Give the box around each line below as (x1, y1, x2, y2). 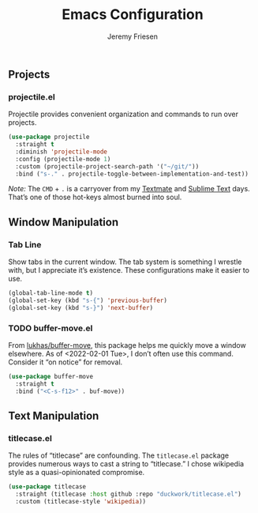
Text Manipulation (8, 409, 99, 423)
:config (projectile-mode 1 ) (15, 155, 111, 163)
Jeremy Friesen (107, 32, 158, 41)
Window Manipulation (8, 215, 119, 228)
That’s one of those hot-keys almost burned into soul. (8, 192, 182, 202)
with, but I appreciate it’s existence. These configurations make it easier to (8, 266, 250, 275)
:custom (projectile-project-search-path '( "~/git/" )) (15, 162, 200, 171)
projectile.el (8, 91, 55, 102)
